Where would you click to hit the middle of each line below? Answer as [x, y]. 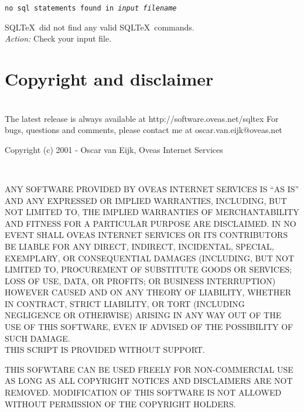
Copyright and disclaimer [109, 79]
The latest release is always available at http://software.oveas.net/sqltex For [142, 118]
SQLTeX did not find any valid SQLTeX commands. [100, 27]
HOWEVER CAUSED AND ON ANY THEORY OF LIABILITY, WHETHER [148, 292]
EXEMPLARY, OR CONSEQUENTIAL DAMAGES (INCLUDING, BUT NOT [150, 258]
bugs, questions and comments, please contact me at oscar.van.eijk [124, 130]
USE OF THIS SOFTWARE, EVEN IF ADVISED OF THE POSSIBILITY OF [149, 327]
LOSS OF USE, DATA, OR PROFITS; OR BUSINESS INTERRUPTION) [140, 280]
